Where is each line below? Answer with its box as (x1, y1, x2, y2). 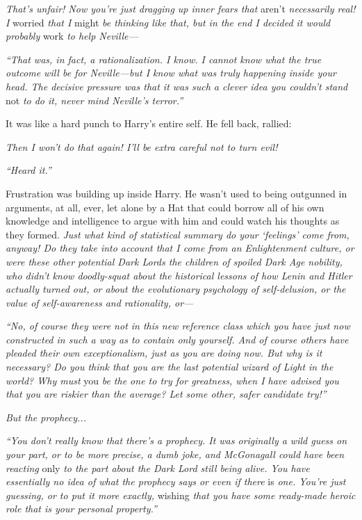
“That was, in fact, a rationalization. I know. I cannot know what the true (6, 51, 322, 66)
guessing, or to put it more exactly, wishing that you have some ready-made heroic (6, 487, 356, 502)
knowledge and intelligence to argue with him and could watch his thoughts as (6, 213, 340, 228)
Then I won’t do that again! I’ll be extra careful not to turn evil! (6, 139, 278, 154)
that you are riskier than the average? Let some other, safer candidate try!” (6, 387, 327, 401)
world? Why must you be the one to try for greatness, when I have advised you (6, 373, 339, 387)
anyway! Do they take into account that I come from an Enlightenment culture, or (6, 241, 354, 255)
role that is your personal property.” (6, 501, 157, 516)
